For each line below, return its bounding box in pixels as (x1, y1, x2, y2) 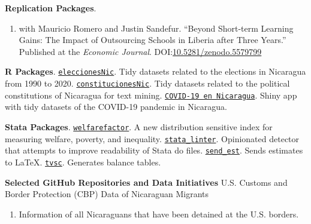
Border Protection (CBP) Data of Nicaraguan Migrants (5, 188, 209, 200)
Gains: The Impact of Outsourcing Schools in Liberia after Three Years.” (19, 33, 286, 46)
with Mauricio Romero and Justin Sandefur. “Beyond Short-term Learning (19, 22, 294, 34)
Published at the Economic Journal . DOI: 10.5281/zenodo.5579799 (19, 45, 262, 57)
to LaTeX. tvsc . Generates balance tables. (5, 155, 161, 168)
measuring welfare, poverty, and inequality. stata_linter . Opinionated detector (5, 132, 300, 145)
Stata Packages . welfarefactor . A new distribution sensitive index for (5, 120, 273, 133)
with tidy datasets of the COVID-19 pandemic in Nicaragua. (5, 100, 227, 113)
